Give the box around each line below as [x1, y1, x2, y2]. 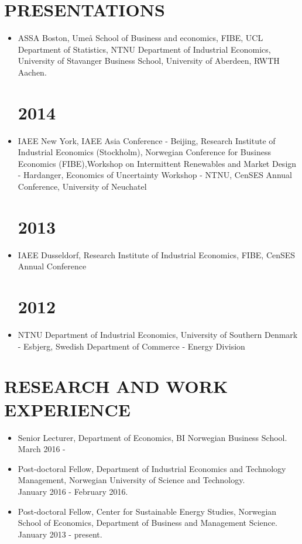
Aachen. [18, 66, 47, 78]
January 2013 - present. [18, 528, 102, 540]
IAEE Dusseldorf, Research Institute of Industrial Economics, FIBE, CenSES [18, 248, 296, 261]
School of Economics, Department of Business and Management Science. [18, 516, 277, 529]
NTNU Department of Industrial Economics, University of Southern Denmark [18, 329, 298, 341]
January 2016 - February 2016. [18, 485, 128, 497]
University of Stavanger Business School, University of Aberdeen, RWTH [18, 54, 280, 67]
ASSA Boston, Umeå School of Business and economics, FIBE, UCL [18, 32, 263, 44]
